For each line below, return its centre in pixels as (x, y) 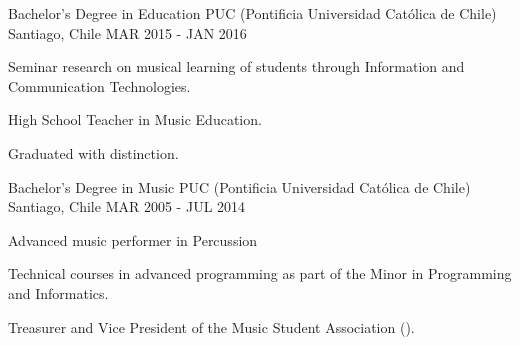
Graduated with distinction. (93, 152)
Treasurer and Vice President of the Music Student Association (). (211, 326)
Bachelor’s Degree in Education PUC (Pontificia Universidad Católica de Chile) (252, 13)
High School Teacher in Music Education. (135, 119)
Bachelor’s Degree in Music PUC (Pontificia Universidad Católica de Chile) (239, 186)
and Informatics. (58, 292)
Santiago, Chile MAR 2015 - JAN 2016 (127, 32)
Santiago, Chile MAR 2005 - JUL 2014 (127, 206)
